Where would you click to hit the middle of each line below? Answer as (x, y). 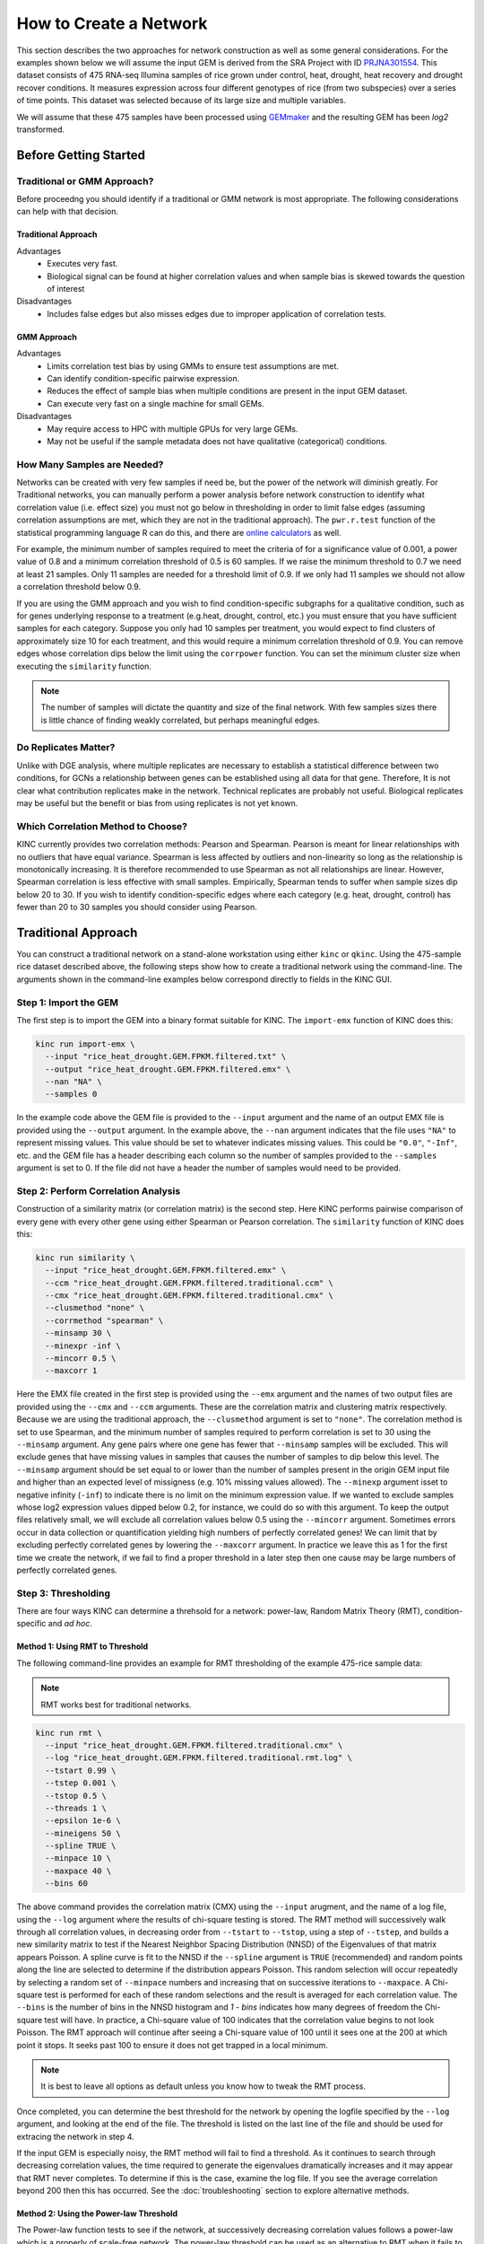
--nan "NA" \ (73, 1082)
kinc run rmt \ (69, 1733)
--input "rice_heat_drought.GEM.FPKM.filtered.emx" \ (166, 1271)
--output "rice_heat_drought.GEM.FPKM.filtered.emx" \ (168, 1069)
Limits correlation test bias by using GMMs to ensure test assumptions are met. (193, 366)
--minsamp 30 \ (78, 1333)
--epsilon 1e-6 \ (83, 1821)
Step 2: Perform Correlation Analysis (99, 1191)
